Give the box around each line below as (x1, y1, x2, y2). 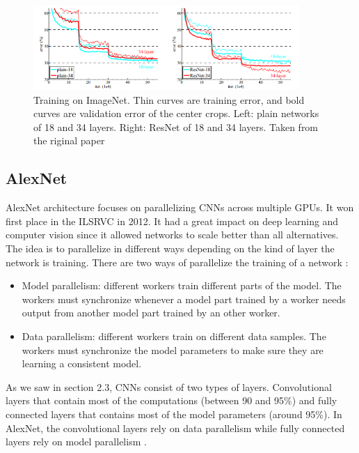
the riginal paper (33, 133, 105, 148)
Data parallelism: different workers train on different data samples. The (22, 328, 326, 343)
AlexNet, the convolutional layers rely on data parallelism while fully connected (6, 420, 345, 435)
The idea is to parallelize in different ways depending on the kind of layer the (6, 241, 335, 256)
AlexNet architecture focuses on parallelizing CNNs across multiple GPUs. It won (6, 200, 354, 215)
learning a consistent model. (22, 356, 142, 371)
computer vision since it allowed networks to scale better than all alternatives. (6, 227, 339, 242)
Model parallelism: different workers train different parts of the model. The (22, 278, 342, 293)
